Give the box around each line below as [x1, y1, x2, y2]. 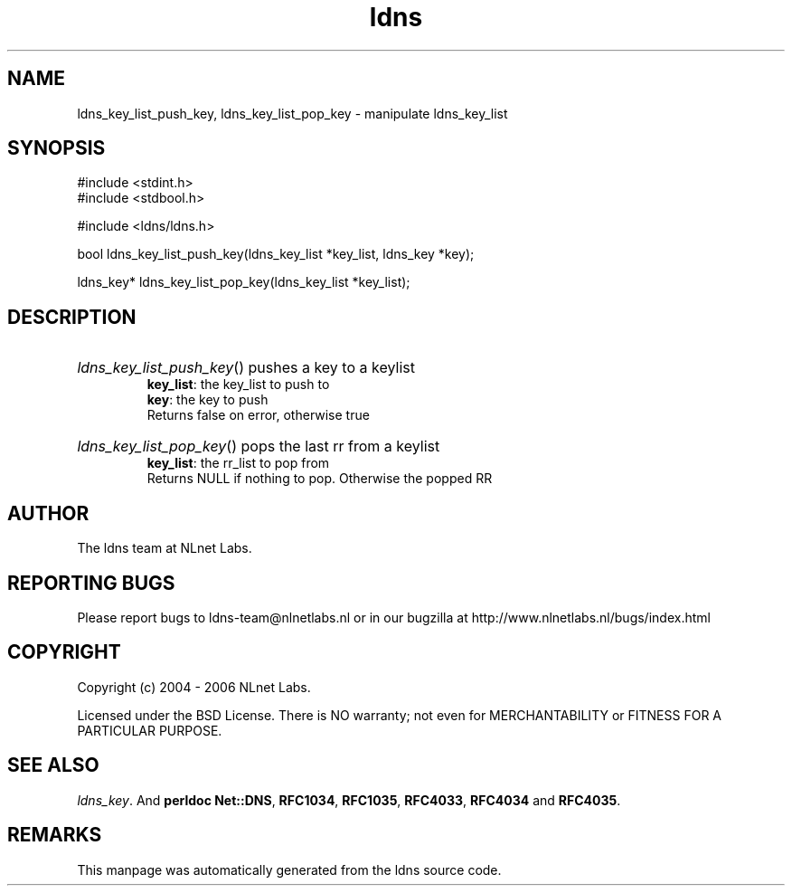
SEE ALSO [7, 754, 99, 777]
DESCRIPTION [7, 305, 137, 328]
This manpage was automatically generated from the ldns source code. [77, 861, 502, 878]
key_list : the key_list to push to [146, 376, 330, 393]
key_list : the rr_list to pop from [146, 455, 330, 471]
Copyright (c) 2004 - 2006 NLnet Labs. [77, 679, 311, 695]
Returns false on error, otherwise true [146, 407, 370, 423]
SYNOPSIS [7, 137, 106, 160]
